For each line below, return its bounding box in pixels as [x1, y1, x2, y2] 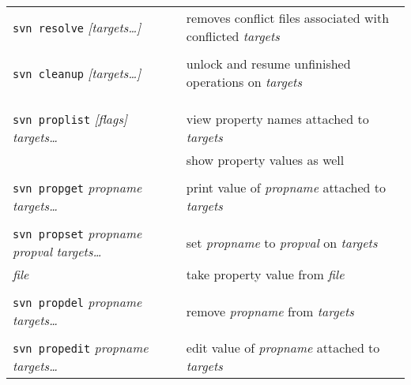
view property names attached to [186, 110, 369, 128]
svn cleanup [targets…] [13, 63, 141, 82]
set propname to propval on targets [186, 233, 378, 252]
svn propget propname [13, 178, 142, 196]
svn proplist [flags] [13, 110, 127, 128]
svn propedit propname [13, 338, 149, 357]
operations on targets [186, 73, 302, 91]
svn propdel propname [13, 293, 142, 311]
